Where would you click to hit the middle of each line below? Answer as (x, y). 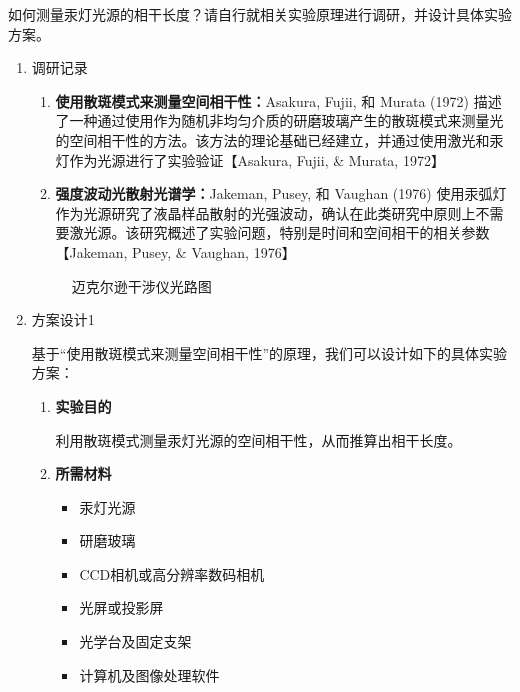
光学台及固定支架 (135, 641)
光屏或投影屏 (121, 607)
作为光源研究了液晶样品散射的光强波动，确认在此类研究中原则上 (265, 212)
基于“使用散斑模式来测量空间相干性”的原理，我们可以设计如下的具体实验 (269, 352)
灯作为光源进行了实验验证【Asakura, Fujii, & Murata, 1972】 (250, 159)
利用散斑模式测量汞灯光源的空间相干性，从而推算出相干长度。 (258, 439)
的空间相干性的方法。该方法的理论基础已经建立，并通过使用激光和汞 (279, 139)
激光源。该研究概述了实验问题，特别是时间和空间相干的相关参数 (279, 232)
